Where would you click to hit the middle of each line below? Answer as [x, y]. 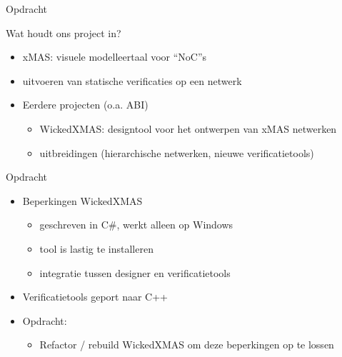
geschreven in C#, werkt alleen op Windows [136, 225]
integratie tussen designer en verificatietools [135, 272]
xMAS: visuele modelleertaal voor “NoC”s [115, 57]
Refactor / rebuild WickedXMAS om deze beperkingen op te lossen [187, 345]
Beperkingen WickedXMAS [82, 200]
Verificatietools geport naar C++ [95, 297]
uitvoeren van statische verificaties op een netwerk [132, 80]
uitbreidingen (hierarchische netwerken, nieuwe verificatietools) [177, 152]
